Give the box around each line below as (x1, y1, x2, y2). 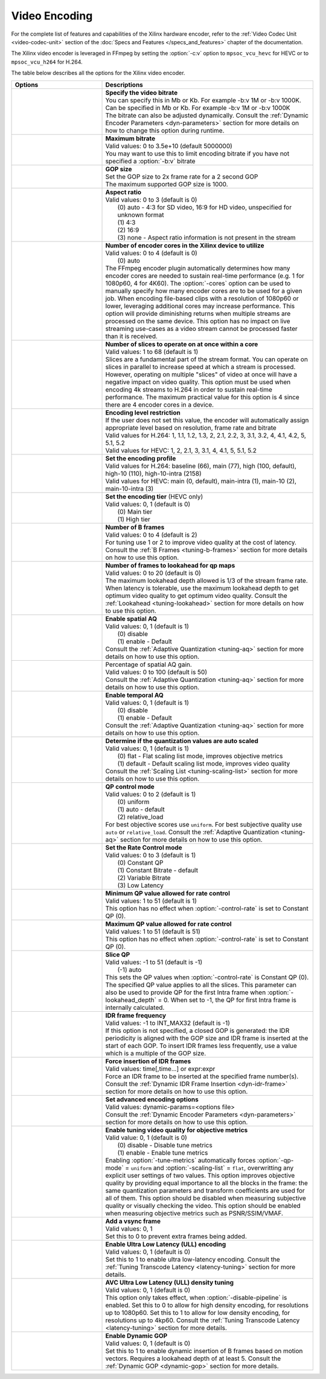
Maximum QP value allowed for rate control (105, 920, 232, 928)
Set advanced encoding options (105, 1095, 199, 1104)
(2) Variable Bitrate (117, 873, 171, 882)
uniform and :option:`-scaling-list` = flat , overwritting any (130, 1164, 294, 1172)
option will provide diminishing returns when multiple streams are (105, 309, 291, 318)
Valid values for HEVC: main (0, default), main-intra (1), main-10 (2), (105, 477, 297, 485)
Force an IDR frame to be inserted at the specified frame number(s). (105, 1072, 299, 1080)
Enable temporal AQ (105, 690, 164, 699)
